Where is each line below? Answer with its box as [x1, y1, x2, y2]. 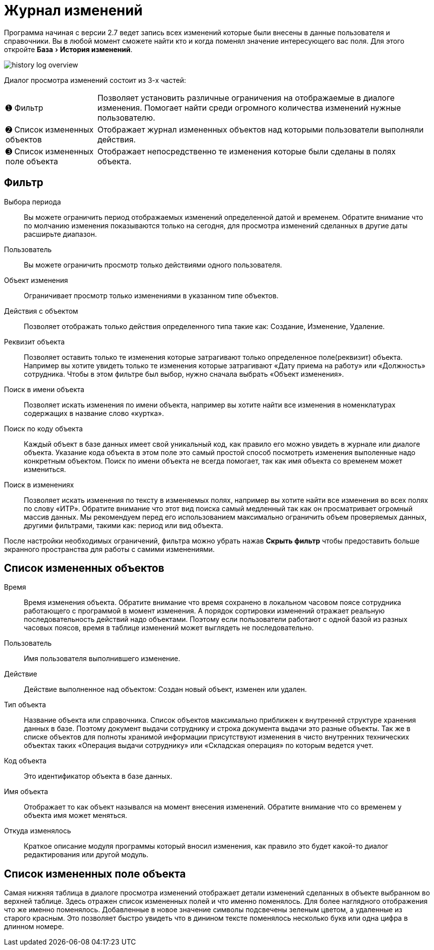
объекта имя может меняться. [24, 811, 127, 820]
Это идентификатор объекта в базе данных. [24, 772, 173, 781]
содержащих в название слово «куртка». [24, 408, 164, 417]
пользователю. [97, 112, 155, 123]
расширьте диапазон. [24, 229, 97, 238]
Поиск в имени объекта [4, 385, 84, 394]
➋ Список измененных [5, 124, 94, 135]
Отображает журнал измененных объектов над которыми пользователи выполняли [97, 124, 424, 135]
